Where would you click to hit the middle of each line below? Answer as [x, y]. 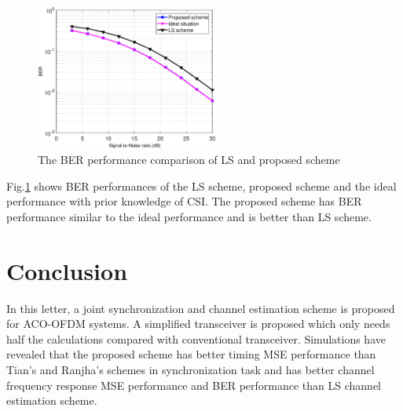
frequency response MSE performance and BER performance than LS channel [194, 385]
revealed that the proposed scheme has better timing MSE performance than [191, 354]
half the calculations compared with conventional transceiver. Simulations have [196, 338]
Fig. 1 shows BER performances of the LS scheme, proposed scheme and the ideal [201, 185]
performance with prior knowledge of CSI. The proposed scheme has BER [184, 201]
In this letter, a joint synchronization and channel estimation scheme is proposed [201, 308]
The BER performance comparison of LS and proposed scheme [189, 160]
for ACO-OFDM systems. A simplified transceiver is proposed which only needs [198, 324]
